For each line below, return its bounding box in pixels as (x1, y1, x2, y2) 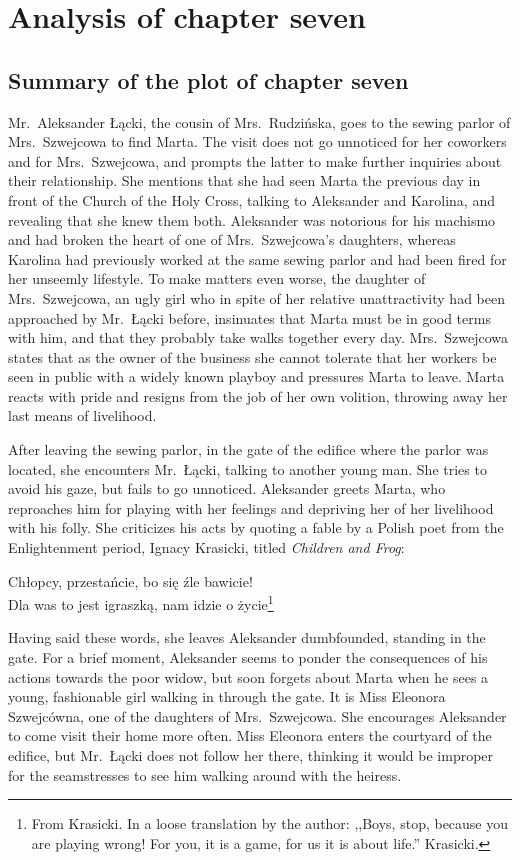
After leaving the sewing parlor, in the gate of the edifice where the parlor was (8, 439, 489, 460)
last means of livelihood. (8, 405, 157, 426)
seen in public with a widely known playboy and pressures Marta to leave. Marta (8, 366, 505, 387)
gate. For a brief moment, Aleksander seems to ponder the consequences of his (8, 647, 488, 668)
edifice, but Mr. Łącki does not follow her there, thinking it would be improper (8, 745, 494, 766)
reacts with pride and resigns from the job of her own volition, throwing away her (8, 385, 508, 406)
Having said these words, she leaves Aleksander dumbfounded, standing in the (8, 627, 486, 648)
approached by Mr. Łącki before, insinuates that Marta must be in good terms (8, 307, 491, 328)
